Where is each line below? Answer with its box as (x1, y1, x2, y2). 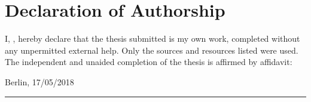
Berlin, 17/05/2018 (5, 75, 74, 88)
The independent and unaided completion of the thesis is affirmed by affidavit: (5, 55, 292, 68)
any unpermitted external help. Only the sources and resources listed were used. (5, 44, 298, 56)
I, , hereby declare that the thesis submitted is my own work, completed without (5, 32, 300, 45)
